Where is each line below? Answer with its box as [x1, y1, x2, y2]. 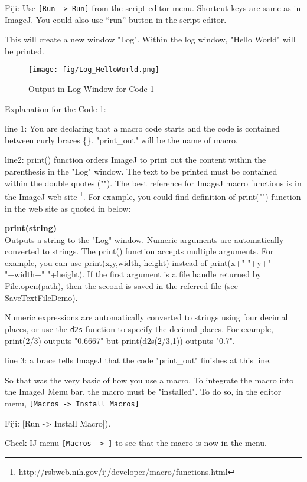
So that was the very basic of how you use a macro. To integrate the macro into [5, 373, 294, 386]
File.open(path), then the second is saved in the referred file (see [5, 280, 238, 292]
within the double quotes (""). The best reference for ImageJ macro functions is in [5, 176, 302, 189]
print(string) [5, 222, 57, 234]
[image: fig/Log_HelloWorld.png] [28, 65, 159, 74]
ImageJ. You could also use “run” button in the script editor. [5, 13, 227, 25]
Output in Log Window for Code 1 [28, 83, 155, 95]
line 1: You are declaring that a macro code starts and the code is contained [5, 122, 280, 135]
